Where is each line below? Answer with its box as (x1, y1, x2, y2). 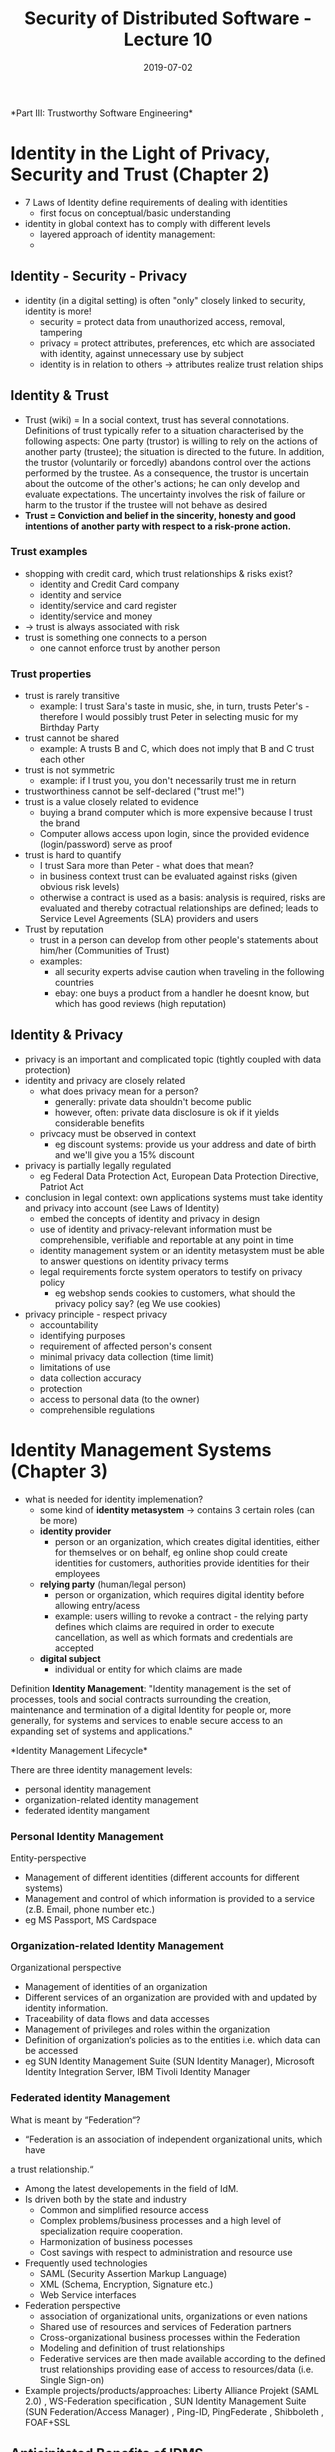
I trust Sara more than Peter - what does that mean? (39, 860, 254, 872)
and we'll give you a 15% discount (54, 1148, 195, 1161)
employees (54, 1567, 101, 1579)
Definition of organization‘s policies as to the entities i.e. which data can (24, 2034, 321, 2046)
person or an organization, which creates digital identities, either (54, 1535, 320, 1547)
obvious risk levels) (39, 881, 120, 893)
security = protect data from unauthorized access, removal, (39, 315, 286, 327)
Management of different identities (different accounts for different (24, 1872, 300, 1884)
